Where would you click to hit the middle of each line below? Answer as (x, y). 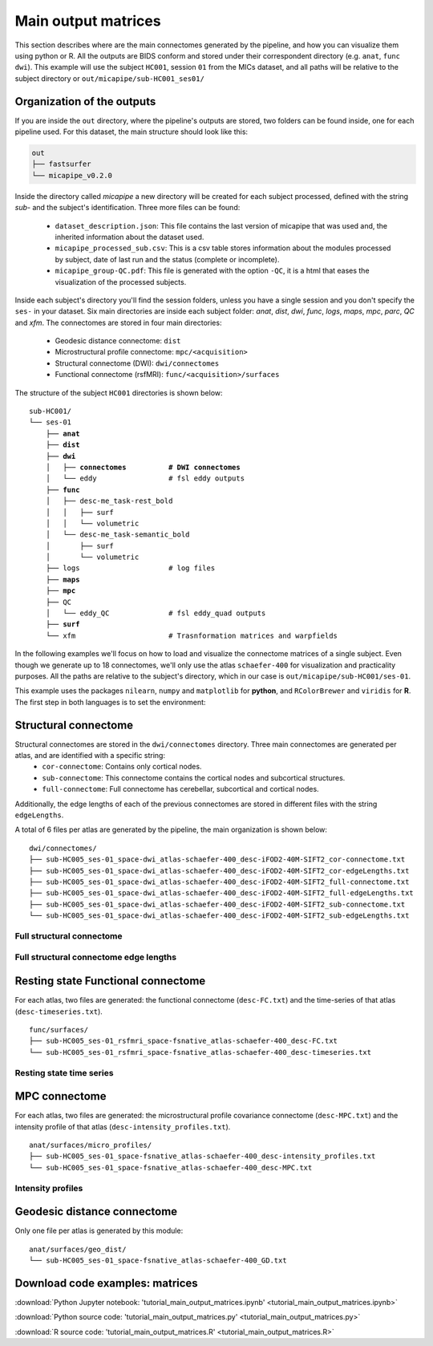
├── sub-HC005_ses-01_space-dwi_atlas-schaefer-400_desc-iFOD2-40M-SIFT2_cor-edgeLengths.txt (219, 871)
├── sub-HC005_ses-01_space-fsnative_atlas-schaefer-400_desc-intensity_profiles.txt (202, 1156)
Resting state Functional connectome (110, 981)
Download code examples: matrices (106, 1283)
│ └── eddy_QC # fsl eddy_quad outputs (156, 613)
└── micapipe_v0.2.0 (72, 175)
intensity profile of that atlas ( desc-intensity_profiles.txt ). (123, 1126)
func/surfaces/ (59, 1030)
